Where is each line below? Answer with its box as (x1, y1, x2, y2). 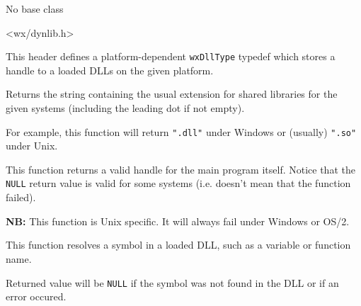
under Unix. (6, 138, 58, 153)
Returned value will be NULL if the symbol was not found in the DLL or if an (6, 275, 339, 290)
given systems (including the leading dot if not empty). (6, 101, 245, 115)
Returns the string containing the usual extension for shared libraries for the (6, 86, 338, 101)
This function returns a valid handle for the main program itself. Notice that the (6, 161, 355, 176)
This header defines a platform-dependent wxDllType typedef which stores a (6, 49, 336, 64)
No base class (6, 1, 64, 16)
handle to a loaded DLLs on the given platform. (6, 62, 214, 77)
